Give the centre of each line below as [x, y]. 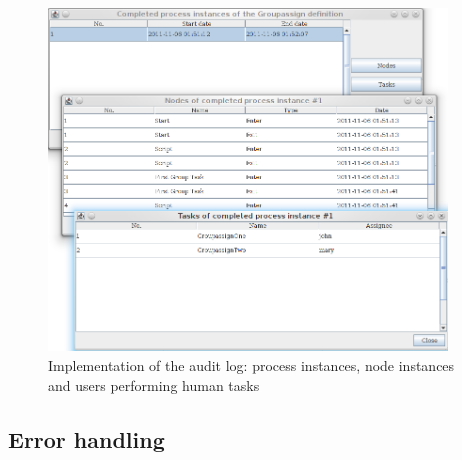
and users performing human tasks [154, 384]
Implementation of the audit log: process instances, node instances [251, 365]
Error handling [86, 438]
